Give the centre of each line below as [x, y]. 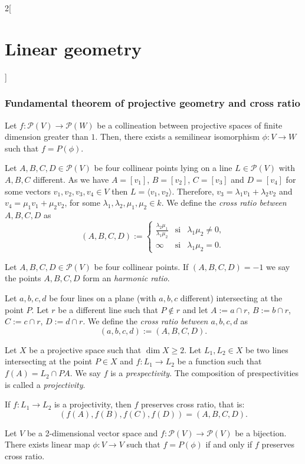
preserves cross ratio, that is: [193, 404]
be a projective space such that [85, 349]
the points [23, 278]
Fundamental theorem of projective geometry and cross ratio [152, 103]
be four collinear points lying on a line [163, 168]
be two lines [267, 349]
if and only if [229, 444]
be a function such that [219, 361]
